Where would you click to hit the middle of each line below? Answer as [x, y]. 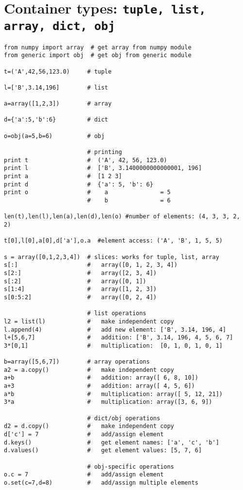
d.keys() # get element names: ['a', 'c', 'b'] [112, 442]
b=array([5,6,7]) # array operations [77, 362]
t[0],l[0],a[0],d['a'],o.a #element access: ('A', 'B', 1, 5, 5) [113, 241]
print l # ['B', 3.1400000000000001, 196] [103, 168]
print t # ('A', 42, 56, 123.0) [86, 160]
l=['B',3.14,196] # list [56, 87]
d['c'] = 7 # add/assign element [84, 435]
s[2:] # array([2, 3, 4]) [80, 273]
